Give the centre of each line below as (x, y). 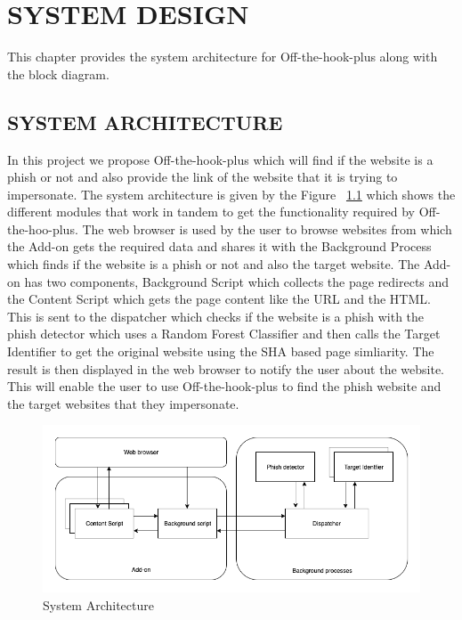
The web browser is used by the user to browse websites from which (267, 228)
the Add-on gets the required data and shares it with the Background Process (219, 246)
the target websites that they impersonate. (123, 403)
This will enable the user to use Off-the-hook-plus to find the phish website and (224, 386)
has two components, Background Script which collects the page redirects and (237, 281)
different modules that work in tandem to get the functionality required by (211, 212)
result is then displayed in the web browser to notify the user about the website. (226, 368)
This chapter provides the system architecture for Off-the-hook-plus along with (223, 57)
